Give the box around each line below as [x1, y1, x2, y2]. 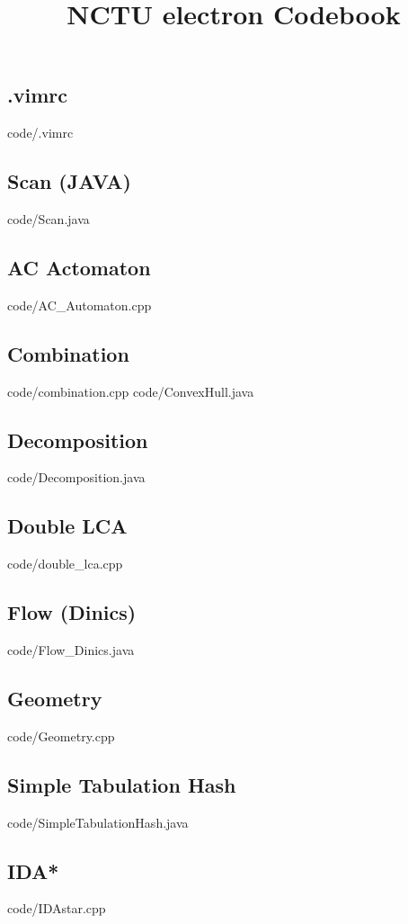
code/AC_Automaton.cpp [7, 295, 152, 314]
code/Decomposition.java [7, 468, 146, 487]
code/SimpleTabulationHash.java [7, 812, 189, 831]
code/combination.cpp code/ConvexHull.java [7, 381, 254, 400]
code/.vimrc [7, 123, 74, 142]
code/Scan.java [7, 209, 90, 228]
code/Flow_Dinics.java [7, 640, 135, 659]
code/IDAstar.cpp [7, 899, 106, 918]
